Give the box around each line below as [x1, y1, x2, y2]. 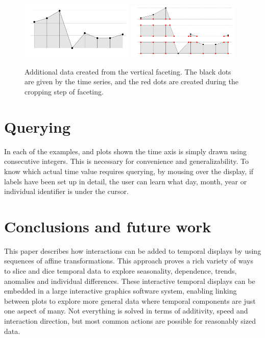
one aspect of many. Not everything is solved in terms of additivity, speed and [4, 305, 248, 316]
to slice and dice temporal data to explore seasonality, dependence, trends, [4, 265, 237, 276]
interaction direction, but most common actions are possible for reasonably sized [4, 316, 256, 326]
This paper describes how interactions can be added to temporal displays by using [4, 245, 261, 256]
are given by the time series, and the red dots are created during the [25, 76, 238, 87]
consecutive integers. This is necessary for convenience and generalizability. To [4, 156, 249, 166]
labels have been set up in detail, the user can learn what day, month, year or [4, 176, 247, 186]
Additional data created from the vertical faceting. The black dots [25, 66, 231, 77]
